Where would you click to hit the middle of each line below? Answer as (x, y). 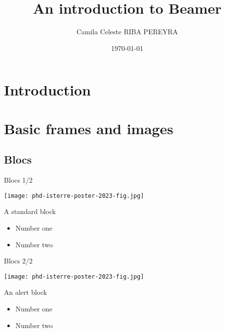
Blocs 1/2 (18, 180)
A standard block (30, 211)
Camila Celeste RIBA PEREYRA (127, 32)
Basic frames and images (89, 128)
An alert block (25, 292)
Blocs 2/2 (18, 261)
